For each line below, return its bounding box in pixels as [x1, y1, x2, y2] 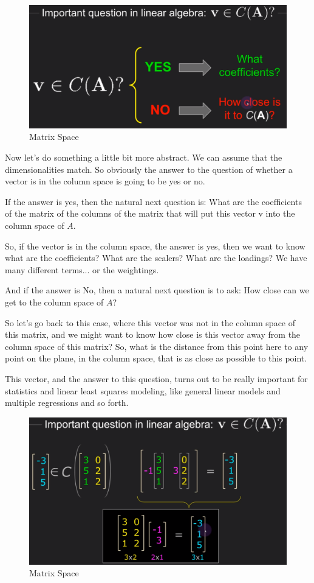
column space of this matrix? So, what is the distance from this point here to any [5, 340, 309, 352]
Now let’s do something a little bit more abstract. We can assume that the [5, 151, 282, 164]
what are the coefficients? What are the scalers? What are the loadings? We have [5, 251, 307, 264]
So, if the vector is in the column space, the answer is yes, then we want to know [5, 239, 305, 252]
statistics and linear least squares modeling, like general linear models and [5, 384, 281, 397]
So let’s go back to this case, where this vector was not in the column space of [5, 316, 296, 329]
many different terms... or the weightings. [5, 263, 159, 276]
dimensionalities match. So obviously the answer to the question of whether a [5, 162, 293, 175]
